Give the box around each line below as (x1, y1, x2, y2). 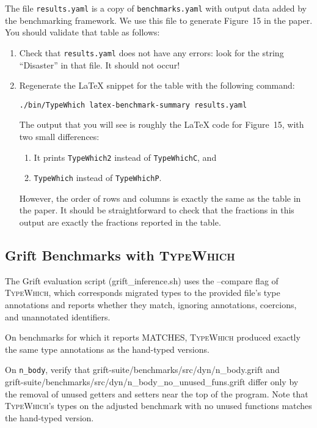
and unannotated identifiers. (5, 310, 111, 323)
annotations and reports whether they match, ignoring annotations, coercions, (5, 298, 297, 311)
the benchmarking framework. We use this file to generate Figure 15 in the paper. (5, 13, 313, 26)
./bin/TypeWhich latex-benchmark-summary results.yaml (19, 100, 247, 109)
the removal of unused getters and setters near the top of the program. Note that (5, 387, 308, 400)
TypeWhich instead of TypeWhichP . (34, 171, 162, 184)
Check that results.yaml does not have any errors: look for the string (19, 46, 284, 59)
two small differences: (19, 130, 100, 142)
